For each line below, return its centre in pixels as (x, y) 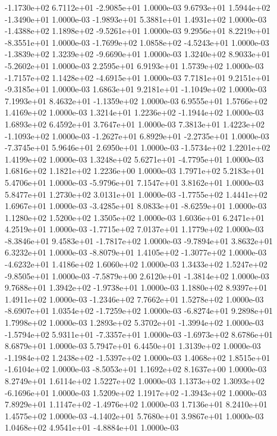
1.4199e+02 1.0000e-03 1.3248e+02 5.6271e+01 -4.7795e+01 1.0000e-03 (134, 159)
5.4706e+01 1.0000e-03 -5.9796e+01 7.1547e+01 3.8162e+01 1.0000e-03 (134, 182)
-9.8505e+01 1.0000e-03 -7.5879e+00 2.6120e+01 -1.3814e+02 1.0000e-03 (137, 275)
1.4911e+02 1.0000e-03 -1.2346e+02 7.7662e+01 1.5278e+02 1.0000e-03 (134, 299)
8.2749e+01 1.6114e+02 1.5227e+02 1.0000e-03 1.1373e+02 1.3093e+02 (135, 381)
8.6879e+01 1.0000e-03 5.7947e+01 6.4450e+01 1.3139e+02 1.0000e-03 (133, 346)
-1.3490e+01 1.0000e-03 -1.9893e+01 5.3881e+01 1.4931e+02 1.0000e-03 (136, 19)
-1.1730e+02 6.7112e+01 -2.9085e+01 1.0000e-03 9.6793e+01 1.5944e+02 (138, 7)
